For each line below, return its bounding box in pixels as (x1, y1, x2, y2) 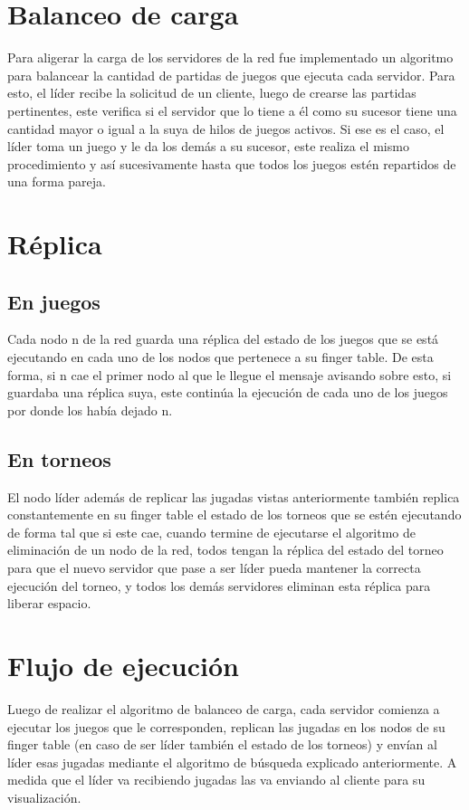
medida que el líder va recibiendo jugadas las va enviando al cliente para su (7, 770, 426, 789)
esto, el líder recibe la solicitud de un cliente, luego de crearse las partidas (7, 83, 416, 102)
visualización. (7, 787, 81, 806)
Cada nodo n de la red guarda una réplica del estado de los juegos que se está (7, 329, 439, 348)
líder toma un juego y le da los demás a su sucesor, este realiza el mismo (7, 137, 409, 156)
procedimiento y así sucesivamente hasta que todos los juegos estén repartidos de (7, 154, 456, 173)
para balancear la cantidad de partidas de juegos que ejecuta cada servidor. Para (7, 65, 455, 84)
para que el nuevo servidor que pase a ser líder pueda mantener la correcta (7, 558, 421, 577)
